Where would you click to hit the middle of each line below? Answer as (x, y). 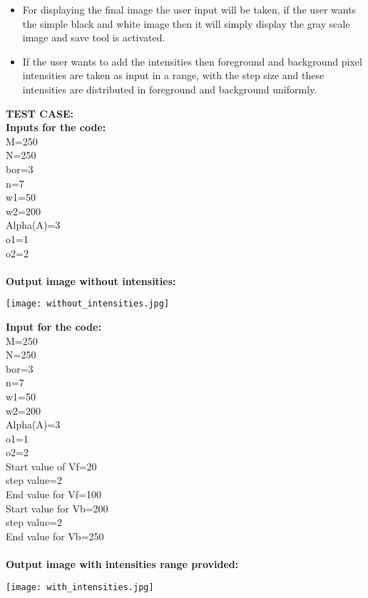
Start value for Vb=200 (57, 508)
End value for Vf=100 (54, 494)
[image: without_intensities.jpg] (88, 304)
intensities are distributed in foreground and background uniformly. (170, 89)
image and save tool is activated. (94, 37)
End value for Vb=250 (55, 536)
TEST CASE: (40, 113)
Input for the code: (53, 326)
